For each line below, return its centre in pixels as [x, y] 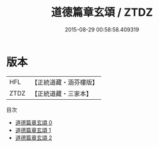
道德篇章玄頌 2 [34, 137]
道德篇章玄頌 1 [33, 130]
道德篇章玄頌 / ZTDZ [102, 12]
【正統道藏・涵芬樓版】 [65, 82]
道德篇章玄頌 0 [34, 122]
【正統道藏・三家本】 [62, 93]
